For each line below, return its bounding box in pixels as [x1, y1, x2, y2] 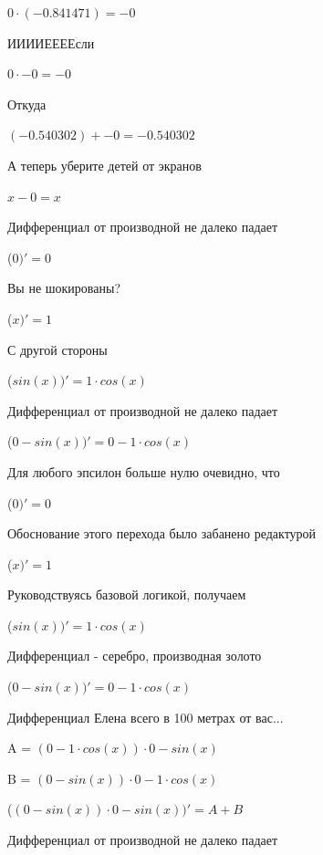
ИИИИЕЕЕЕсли [7, 33, 95, 52]
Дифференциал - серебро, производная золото [7, 646, 262, 665]
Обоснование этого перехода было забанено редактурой [7, 524, 317, 543]
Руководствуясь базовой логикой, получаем [7, 585, 246, 604]
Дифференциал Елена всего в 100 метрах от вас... [7, 707, 284, 726]
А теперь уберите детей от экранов [7, 155, 202, 174]
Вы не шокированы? [7, 278, 120, 297]
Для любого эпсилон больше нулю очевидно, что [7, 462, 280, 481]
